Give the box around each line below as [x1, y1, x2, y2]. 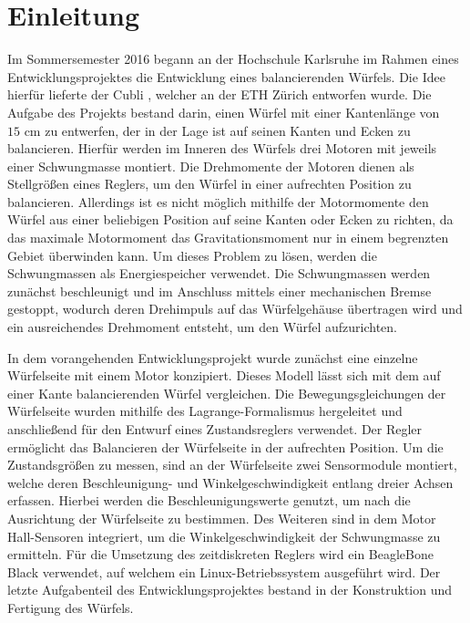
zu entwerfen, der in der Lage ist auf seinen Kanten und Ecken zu [45, 120, 411, 140]
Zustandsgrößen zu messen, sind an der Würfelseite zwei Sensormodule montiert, [7, 455, 457, 474]
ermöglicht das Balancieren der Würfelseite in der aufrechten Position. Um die [7, 437, 444, 456]
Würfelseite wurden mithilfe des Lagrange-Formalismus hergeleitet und [7, 401, 403, 421]
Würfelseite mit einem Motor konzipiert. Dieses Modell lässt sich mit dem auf [7, 366, 441, 385]
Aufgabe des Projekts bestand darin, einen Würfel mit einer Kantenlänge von [7, 102, 440, 121]
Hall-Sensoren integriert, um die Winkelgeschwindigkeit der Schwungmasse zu [7, 526, 441, 545]
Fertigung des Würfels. [7, 597, 134, 617]
